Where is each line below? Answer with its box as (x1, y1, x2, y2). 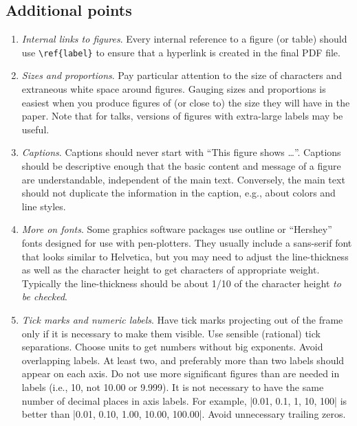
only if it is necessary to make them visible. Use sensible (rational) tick (21, 326, 321, 340)
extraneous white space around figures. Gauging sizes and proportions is (21, 82, 326, 96)
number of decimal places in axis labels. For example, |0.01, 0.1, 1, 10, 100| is (21, 393, 347, 407)
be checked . (21, 289, 67, 304)
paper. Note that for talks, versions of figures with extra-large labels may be (21, 109, 343, 123)
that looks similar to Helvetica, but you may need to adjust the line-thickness (21, 249, 349, 263)
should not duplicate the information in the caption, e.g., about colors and (21, 186, 336, 200)
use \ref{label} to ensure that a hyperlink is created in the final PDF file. (21, 45, 340, 59)
